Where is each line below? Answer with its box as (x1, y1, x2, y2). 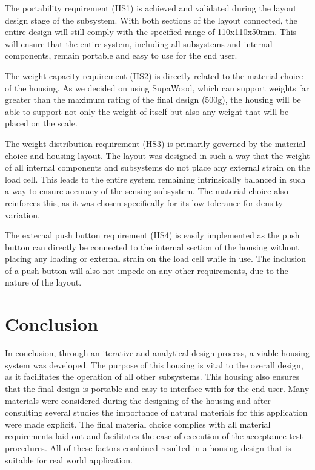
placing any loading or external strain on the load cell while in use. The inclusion (5, 252, 306, 265)
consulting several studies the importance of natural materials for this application (5, 406, 308, 419)
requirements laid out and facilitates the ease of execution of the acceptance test (5, 429, 303, 442)
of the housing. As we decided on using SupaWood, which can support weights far (5, 81, 310, 94)
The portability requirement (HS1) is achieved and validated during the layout (5, 2, 297, 14)
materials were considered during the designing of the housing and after (5, 394, 271, 406)
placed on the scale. (5, 117, 78, 129)
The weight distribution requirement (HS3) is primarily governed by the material (5, 137, 306, 149)
